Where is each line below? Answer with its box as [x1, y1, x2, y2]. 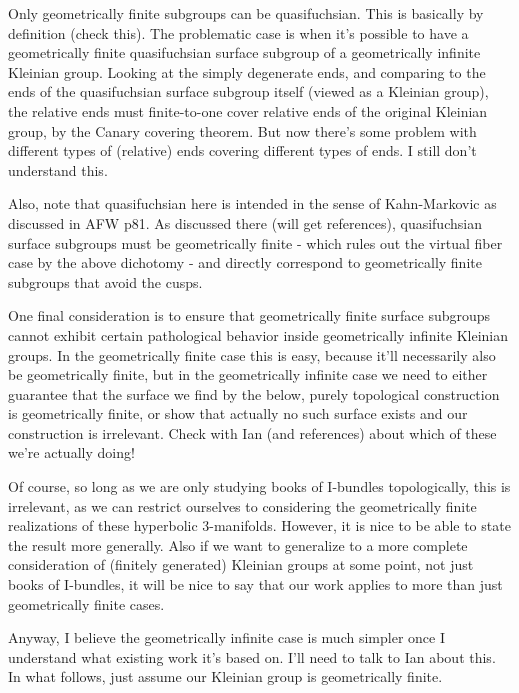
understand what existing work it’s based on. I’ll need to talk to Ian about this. [8, 646, 496, 667]
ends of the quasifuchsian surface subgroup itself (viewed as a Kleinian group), [8, 81, 489, 102]
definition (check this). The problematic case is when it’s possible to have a [8, 22, 469, 43]
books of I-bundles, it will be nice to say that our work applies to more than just [8, 574, 503, 595]
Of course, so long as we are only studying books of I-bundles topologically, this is [8, 476, 511, 497]
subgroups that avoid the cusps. [8, 271, 203, 292]
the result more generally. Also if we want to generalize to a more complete [8, 534, 468, 555]
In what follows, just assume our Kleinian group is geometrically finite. [8, 666, 443, 687]
